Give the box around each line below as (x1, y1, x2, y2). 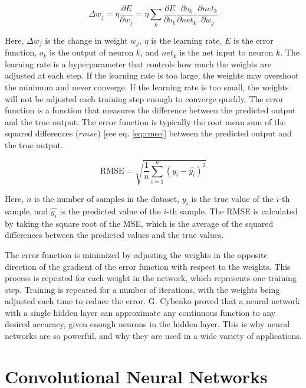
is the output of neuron (50, 46, 134, 58)
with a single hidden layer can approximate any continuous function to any (5, 306, 276, 318)
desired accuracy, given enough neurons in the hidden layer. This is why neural (5, 318, 290, 330)
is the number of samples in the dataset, (34, 193, 180, 205)
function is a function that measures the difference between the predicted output (5, 104, 296, 116)
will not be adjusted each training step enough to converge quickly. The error (5, 92, 284, 105)
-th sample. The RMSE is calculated (166, 204, 298, 217)
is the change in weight (45, 34, 128, 46)
